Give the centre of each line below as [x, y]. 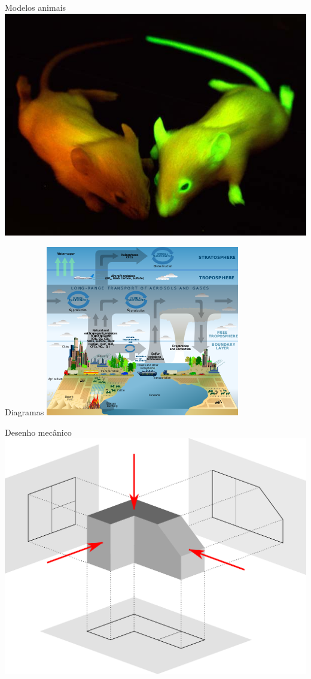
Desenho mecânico [38, 432]
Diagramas [25, 412]
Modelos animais [36, 7]
